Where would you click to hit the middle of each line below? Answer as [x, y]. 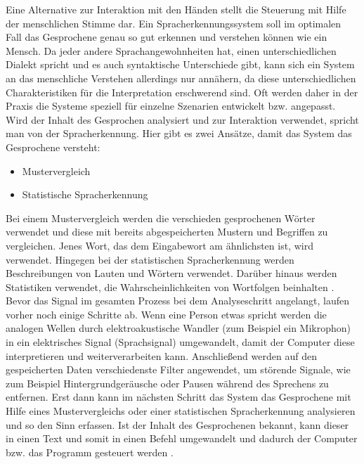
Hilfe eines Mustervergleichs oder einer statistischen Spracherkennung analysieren [181, 411]
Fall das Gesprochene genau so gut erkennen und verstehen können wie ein [167, 37]
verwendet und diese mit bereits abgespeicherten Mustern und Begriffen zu [167, 232]
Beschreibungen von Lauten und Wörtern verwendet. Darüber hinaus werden [171, 273]
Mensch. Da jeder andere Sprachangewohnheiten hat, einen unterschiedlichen [171, 50]
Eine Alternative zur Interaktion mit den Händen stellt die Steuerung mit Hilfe [176, 9]
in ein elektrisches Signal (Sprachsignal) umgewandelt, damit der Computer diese [180, 342]
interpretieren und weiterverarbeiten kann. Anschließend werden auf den [161, 355]
